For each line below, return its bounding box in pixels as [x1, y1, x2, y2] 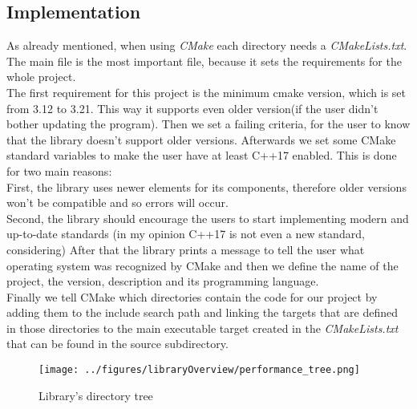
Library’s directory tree [38, 387, 153, 403]
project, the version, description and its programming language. [6, 273, 319, 290]
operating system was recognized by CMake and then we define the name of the [6, 257, 399, 273]
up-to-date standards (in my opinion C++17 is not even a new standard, [6, 225, 365, 242]
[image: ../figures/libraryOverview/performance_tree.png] [38, 364, 360, 376]
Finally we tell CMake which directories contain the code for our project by [6, 288, 378, 305]
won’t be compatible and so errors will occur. [6, 194, 229, 211]
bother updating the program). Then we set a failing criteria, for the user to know [6, 115, 411, 132]
